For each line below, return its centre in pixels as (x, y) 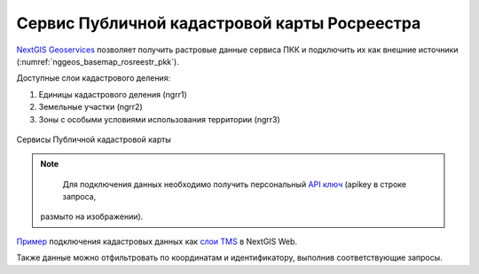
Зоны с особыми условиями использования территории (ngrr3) (160, 119)
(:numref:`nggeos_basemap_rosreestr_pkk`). (98, 61)
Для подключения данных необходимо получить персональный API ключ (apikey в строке (235, 184)
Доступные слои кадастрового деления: (94, 78)
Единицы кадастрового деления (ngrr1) (113, 94)
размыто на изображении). (92, 216)
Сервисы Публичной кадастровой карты (94, 139)
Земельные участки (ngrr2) (90, 107)
